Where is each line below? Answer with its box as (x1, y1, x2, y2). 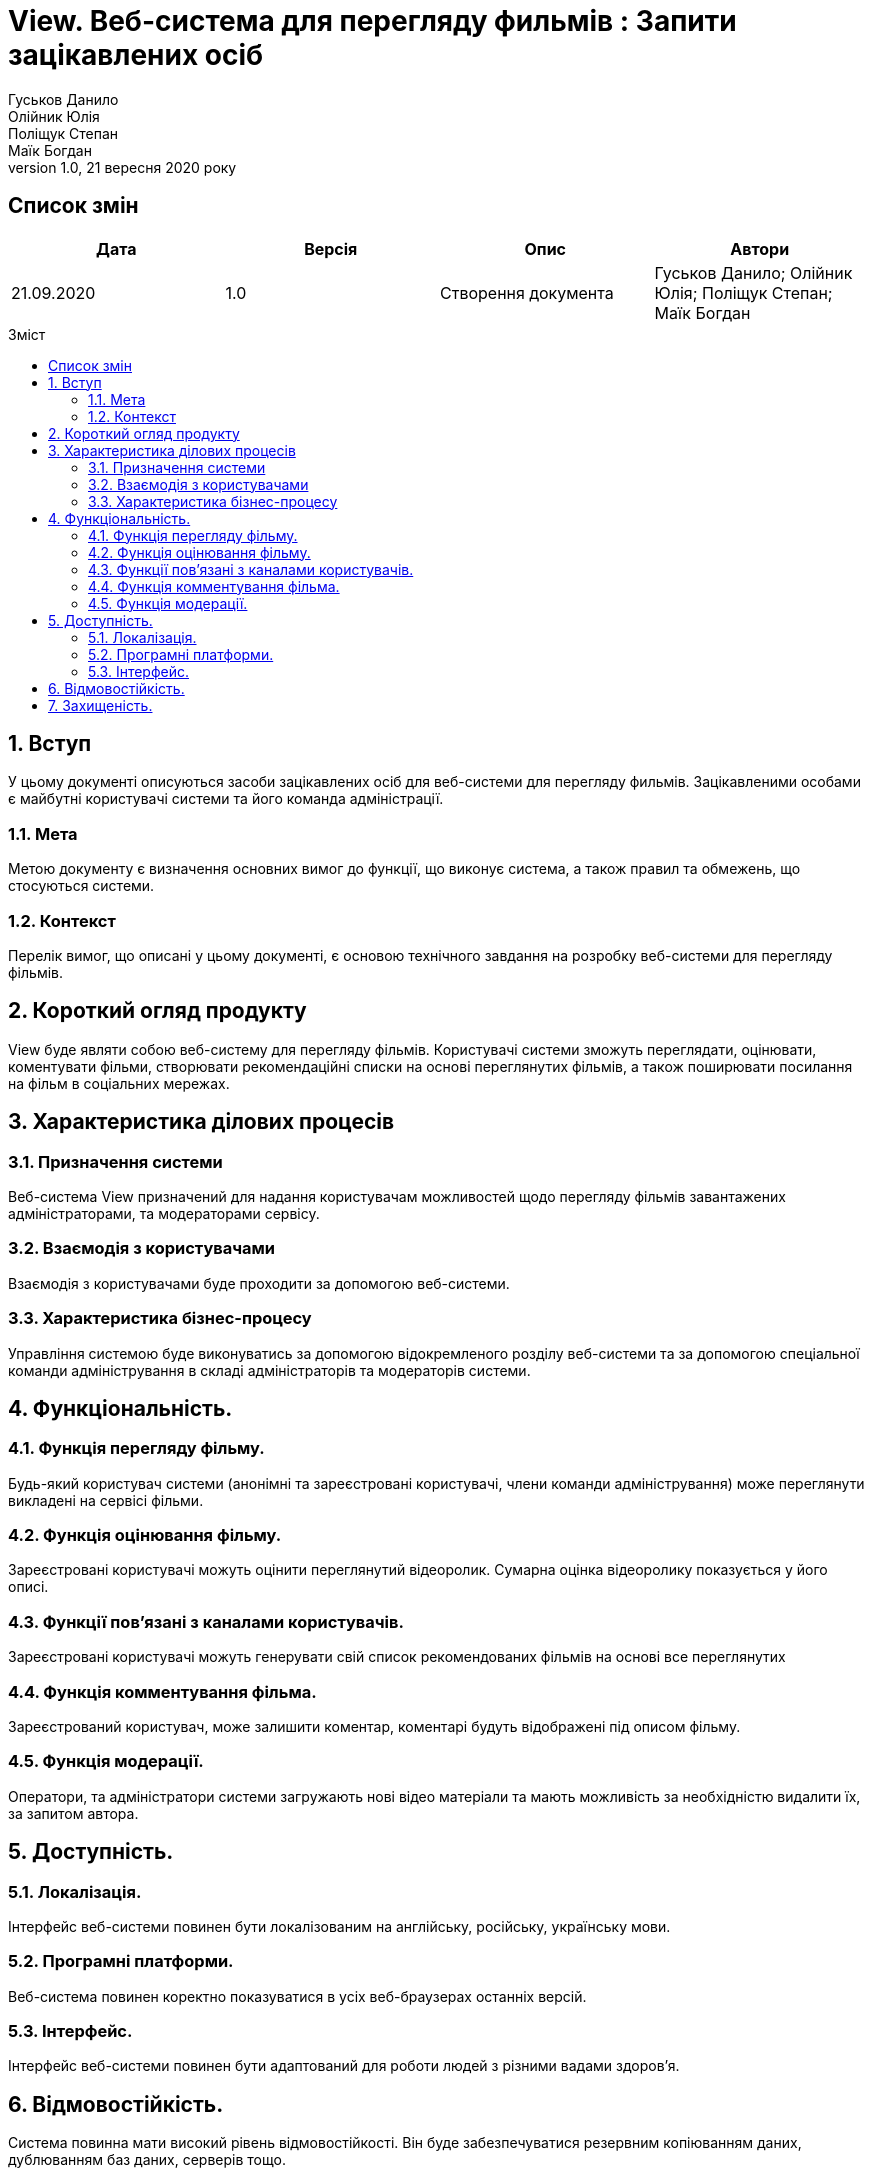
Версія (304, 238, 358, 259)
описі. (8, 1578, 49, 1596)
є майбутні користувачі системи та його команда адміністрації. (8, 790, 444, 808)
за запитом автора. (8, 1804, 139, 1822)
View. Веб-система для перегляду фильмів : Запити (8, 4, 737, 38)
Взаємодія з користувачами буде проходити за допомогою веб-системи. (8, 1274, 510, 1292)
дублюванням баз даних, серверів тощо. (8, 2151, 286, 2169)
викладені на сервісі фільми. (8, 1491, 204, 1509)
